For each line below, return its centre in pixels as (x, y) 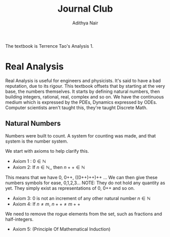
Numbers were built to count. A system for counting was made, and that (81, 136)
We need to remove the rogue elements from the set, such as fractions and (84, 214)
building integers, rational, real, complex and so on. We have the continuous (84, 96)
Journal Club (85, 9)
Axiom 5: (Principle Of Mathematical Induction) (61, 229)
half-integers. (20, 219)
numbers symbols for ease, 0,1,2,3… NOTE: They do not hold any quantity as (85, 183)
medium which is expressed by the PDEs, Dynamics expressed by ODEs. (81, 102)
